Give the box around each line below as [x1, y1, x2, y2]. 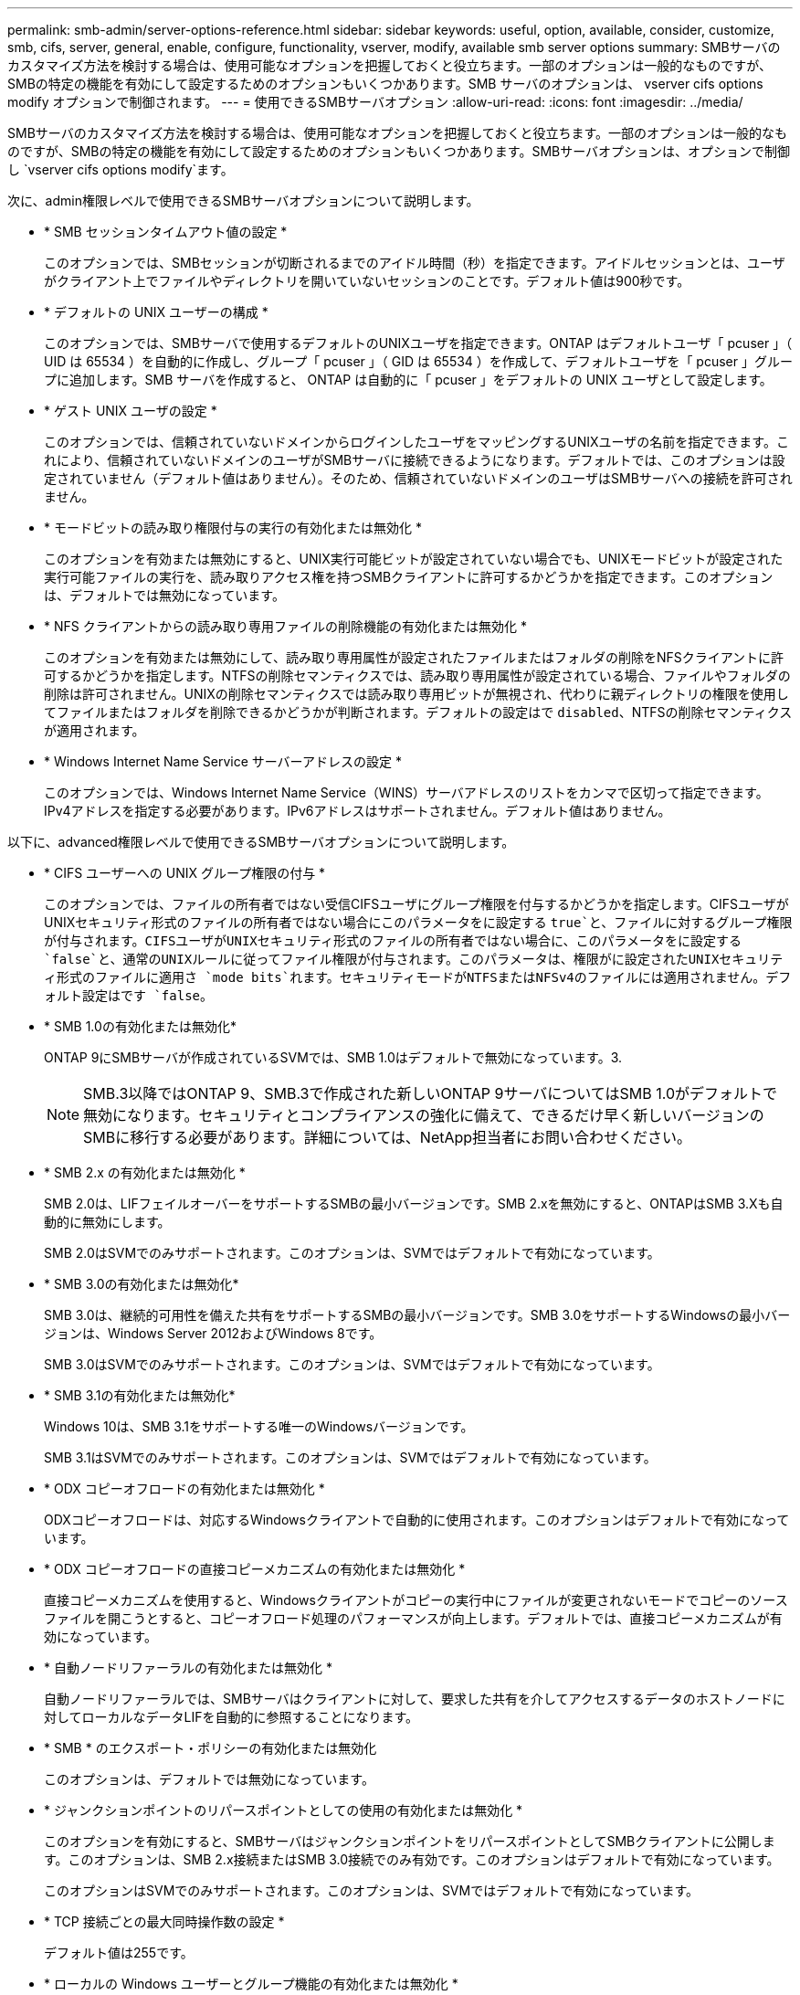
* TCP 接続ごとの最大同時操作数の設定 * [44, 1914, 285, 1929]
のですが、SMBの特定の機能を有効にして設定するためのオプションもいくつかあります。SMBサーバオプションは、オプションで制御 [7, 143, 791, 159]
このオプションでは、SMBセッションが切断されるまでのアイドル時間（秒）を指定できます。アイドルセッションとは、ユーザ [44, 255, 785, 270]
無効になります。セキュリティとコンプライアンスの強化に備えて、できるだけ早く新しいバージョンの [83, 1106, 764, 1124]
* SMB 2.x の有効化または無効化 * [44, 1165, 246, 1180]
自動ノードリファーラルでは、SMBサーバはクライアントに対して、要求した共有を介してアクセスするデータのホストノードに [44, 1691, 785, 1706]
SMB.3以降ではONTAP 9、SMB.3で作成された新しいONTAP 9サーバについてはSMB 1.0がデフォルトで [83, 1084, 777, 1103]
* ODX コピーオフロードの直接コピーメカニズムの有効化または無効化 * [44, 1561, 466, 1577]
